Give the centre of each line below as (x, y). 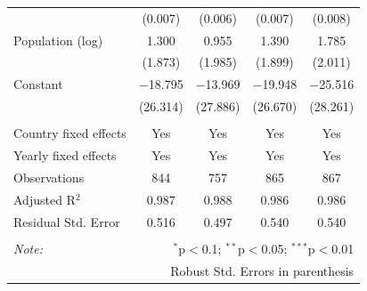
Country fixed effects (70, 133)
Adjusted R (45, 199)
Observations (49, 177)
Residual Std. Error (67, 221)
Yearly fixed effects (65, 155)
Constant (38, 84)
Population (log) (58, 40)
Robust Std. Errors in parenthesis (262, 270)
